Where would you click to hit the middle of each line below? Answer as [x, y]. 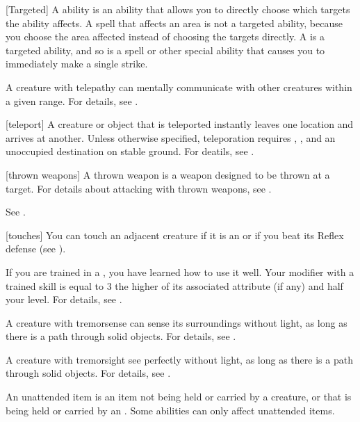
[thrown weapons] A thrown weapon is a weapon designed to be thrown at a [168, 174]
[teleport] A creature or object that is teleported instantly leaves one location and [180, 124]
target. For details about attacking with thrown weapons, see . [139, 188]
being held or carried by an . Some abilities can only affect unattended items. [170, 410]
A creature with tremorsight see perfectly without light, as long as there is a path [179, 359]
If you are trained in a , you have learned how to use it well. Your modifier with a [180, 271]
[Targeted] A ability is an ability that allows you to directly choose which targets [178, 9]
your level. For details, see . [64, 299]
